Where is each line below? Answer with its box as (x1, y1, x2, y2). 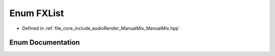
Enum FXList (9, 8, 64, 19)
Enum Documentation (9, 38, 80, 47)
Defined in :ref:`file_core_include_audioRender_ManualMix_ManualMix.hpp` (22, 25, 180, 31)
